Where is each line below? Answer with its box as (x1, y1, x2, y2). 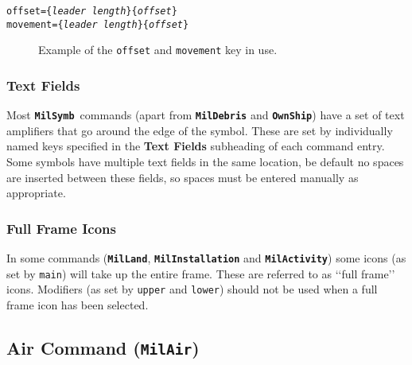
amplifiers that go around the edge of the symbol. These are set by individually (6, 122, 393, 138)
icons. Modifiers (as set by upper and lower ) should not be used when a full (6, 281, 378, 297)
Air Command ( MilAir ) (6, 335, 200, 359)
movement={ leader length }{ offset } (6, 18, 189, 30)
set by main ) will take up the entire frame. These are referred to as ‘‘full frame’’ (6, 265, 395, 282)
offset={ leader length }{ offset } (6, 6, 177, 17)
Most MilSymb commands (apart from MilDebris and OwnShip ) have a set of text (6, 107, 405, 123)
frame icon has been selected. (6, 297, 149, 313)
